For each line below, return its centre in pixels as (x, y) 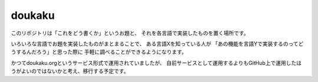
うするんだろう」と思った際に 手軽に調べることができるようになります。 (99, 52)
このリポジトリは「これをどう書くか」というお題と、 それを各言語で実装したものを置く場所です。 (130, 33)
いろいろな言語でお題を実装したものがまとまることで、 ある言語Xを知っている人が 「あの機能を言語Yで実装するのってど (157, 44)
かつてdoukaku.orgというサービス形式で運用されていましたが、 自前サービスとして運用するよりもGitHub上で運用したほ (156, 63)
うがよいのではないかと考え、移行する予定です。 (70, 71)
